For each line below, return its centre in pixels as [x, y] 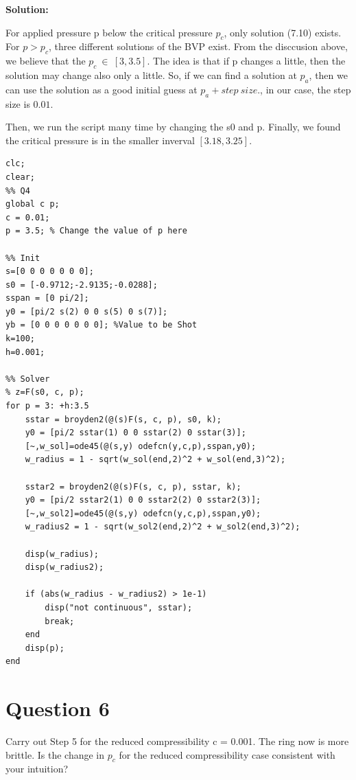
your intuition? [37, 769]
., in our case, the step [304, 89]
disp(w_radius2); [64, 567]
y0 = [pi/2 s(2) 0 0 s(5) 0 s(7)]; [87, 311]
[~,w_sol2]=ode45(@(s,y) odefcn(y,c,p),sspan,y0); [143, 513]
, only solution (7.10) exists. [283, 32]
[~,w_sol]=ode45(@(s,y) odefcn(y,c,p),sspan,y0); [141, 446]
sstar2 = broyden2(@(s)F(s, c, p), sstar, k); [133, 486]
